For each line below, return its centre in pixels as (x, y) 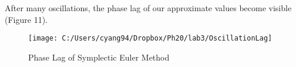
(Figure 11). (26, 19)
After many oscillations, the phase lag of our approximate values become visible (148, 8)
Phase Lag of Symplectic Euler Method (99, 57)
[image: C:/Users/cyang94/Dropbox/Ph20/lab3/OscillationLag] (150, 38)
